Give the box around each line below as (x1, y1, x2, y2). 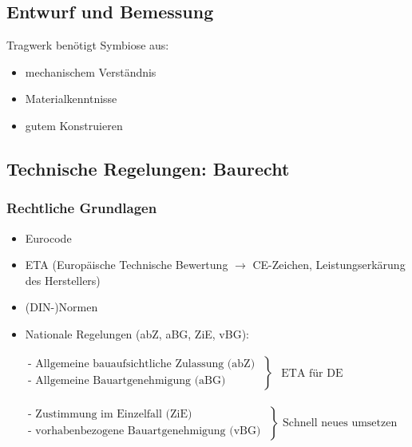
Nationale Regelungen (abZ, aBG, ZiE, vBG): (25, 325, 250, 342)
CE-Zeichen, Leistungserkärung (252, 256, 406, 273)
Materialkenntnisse (25, 90, 117, 107)
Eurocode (25, 229, 72, 246)
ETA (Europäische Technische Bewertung (25, 256, 228, 273)
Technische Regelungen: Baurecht (6, 156, 290, 180)
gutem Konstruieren (25, 117, 123, 133)
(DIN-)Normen (25, 299, 98, 315)
